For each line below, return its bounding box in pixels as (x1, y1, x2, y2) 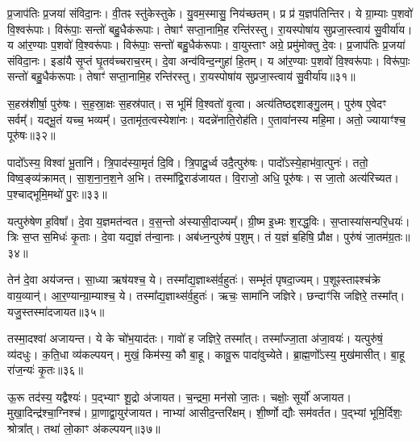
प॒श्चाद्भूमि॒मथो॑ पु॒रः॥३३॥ (7, 185, 107, 202)
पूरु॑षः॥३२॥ (7, 127, 56, 144)
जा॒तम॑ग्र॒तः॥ (365, 228, 410, 245)
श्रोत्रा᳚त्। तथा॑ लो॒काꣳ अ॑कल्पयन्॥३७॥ (7, 420, 160, 437)
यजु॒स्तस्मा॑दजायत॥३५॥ (7, 302, 105, 319)
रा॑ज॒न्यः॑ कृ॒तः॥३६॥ (7, 361, 84, 378)
